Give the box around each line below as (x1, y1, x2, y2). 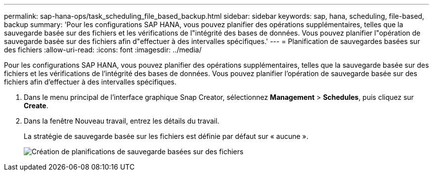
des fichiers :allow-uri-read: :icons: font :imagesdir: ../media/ (4, 45, 202, 54)
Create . (24, 101, 48, 110)
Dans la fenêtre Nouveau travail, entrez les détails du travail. (24, 117, 219, 125)
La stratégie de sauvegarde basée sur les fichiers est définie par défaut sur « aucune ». (24, 132, 308, 140)
